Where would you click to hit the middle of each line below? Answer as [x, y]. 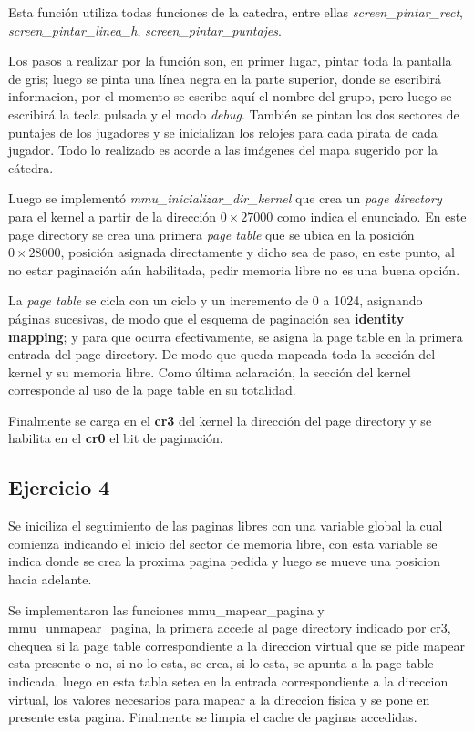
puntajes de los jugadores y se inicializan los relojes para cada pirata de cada [223, 132]
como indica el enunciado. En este [371, 216]
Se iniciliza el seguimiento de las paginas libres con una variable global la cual [226, 526]
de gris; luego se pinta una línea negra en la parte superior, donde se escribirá [225, 78]
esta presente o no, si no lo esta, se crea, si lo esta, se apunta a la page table [221, 663]
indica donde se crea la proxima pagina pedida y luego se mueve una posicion [224, 561]
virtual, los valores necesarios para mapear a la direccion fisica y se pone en [219, 699]
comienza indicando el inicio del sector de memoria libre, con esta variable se [223, 543]
